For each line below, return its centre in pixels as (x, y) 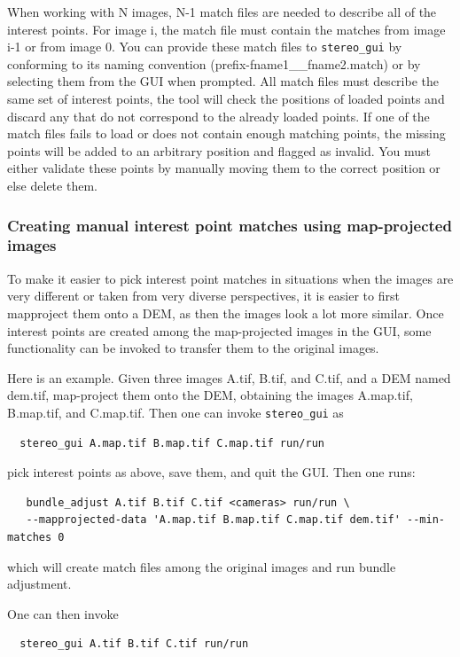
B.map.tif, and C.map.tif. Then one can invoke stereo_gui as (175, 412)
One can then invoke (63, 613)
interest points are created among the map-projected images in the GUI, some (219, 330)
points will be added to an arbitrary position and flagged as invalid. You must (219, 150)
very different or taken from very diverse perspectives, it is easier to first (203, 296)
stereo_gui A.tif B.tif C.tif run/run (134, 644)
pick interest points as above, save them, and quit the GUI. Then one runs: (211, 472)
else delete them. (52, 185)
